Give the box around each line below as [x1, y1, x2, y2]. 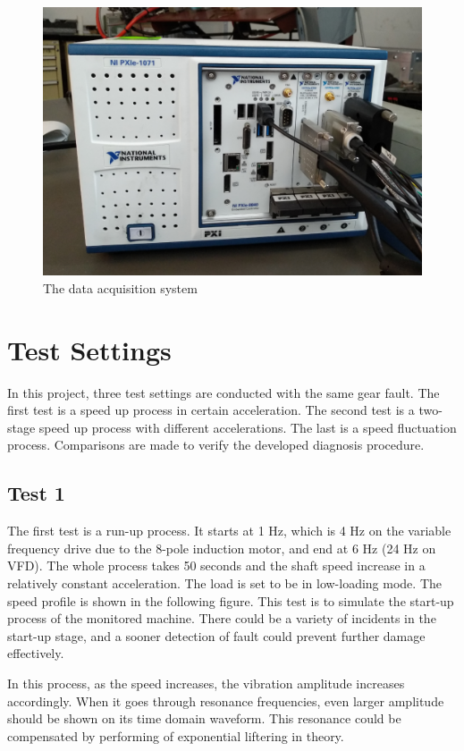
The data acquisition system [43, 278, 198, 297]
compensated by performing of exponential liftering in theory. [7, 726, 344, 745]
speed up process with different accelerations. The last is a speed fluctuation [38, 418, 457, 436]
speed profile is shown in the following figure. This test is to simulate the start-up [7, 591, 454, 610]
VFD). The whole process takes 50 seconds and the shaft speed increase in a [7, 556, 426, 575]
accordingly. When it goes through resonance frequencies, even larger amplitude [7, 691, 444, 710]
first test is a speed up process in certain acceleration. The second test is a [7, 401, 415, 419]
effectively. [7, 644, 64, 662]
